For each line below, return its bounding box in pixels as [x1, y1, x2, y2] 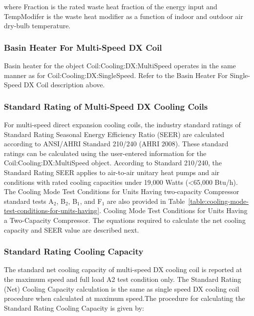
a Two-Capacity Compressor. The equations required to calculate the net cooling [4, 215, 246, 225]
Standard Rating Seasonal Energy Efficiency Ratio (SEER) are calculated [4, 129, 225, 139]
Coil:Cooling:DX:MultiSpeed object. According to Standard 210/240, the [4, 158, 222, 168]
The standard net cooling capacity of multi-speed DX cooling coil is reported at [4, 264, 242, 275]
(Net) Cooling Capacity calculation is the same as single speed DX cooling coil [4, 283, 239, 294]
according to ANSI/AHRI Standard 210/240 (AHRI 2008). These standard [4, 138, 229, 149]
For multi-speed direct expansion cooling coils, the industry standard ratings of [4, 119, 241, 129]
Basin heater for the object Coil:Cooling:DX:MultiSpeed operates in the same [4, 60, 236, 70]
